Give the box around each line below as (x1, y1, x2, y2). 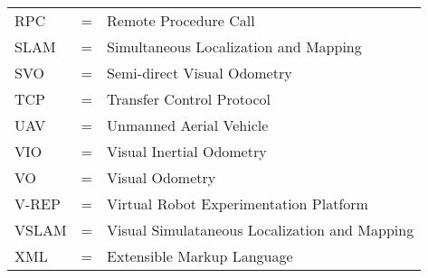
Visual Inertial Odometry (107, 141, 267, 162)
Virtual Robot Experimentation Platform (107, 193, 368, 214)
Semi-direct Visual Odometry (107, 62, 292, 83)
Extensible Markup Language (107, 246, 293, 266)
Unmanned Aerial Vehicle (107, 115, 269, 135)
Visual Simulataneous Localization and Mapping (107, 219, 414, 240)
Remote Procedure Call (107, 10, 255, 31)
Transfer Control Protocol (107, 88, 271, 109)
